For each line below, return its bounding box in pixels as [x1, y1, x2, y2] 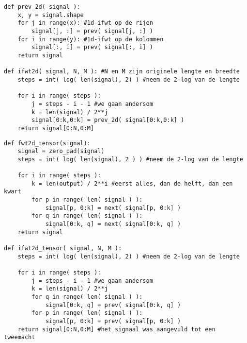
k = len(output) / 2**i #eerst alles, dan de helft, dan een [31, 180, 233, 187]
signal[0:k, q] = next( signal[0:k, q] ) [45, 221, 181, 228]
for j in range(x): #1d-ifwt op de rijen [17, 19, 153, 27]
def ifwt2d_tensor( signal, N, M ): [4, 245, 122, 252]
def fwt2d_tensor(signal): [4, 139, 91, 147]
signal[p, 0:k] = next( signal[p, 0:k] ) [45, 204, 181, 211]
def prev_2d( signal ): [4, 3, 80, 10]
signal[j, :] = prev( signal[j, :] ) [31, 27, 153, 34]
